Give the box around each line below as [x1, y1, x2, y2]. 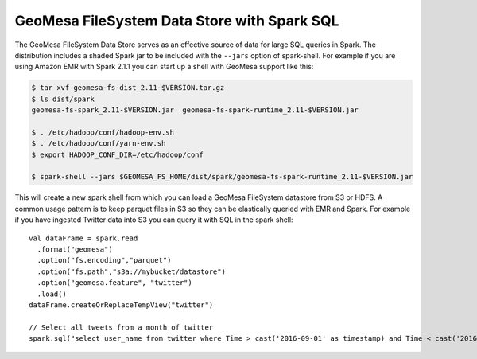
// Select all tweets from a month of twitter [29, 322, 214, 332]
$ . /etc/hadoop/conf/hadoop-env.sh [31, 127, 175, 137]
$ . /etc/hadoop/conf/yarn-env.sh [31, 139, 166, 148]
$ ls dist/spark [31, 94, 95, 103]
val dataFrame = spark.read [29, 233, 138, 243]
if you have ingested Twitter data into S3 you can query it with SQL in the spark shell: [14, 215, 293, 224]
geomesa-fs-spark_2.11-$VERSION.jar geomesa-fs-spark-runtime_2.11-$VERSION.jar [31, 106, 359, 115]
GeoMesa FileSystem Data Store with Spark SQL [14, 12, 339, 29]
